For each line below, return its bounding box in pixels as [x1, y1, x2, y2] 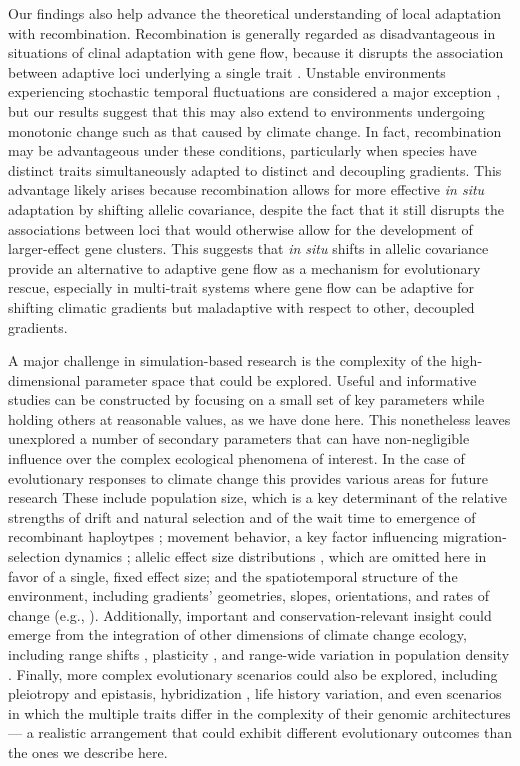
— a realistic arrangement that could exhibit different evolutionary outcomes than [8, 722, 512, 743]
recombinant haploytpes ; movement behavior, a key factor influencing [8, 526, 439, 547]
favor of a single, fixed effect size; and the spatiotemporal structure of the [8, 565, 458, 586]
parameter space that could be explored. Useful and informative [85, 369, 477, 390]
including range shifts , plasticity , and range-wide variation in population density [8, 644, 510, 664]
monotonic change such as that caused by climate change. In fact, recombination [8, 120, 502, 141]
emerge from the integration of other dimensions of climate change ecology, [8, 624, 467, 645]
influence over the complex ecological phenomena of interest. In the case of [8, 448, 465, 469]
